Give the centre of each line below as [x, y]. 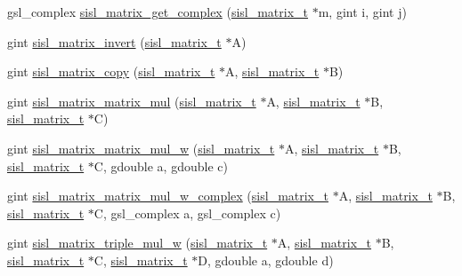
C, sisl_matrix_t [141, 260]
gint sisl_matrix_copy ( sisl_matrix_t [111, 71]
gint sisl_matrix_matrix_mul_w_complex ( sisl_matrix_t [168, 196]
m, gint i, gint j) [362, 12]
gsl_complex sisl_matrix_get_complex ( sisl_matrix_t [158, 12]
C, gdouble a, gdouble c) [161, 166]
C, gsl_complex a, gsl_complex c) [187, 213]
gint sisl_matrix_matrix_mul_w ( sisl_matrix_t [141, 148]
